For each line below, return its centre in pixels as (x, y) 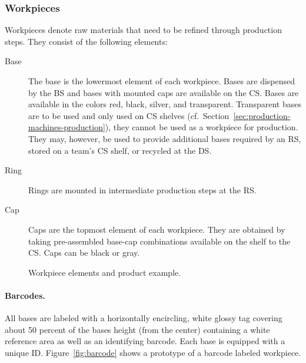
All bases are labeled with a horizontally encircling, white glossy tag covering (144, 318)
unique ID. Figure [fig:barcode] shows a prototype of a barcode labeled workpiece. (153, 352)
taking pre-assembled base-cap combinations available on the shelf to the (159, 241)
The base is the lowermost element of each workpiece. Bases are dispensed (162, 81)
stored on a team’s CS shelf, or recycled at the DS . (120, 150)
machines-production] (67, 127)
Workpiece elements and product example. (105, 272)
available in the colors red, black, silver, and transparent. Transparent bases (165, 104)
